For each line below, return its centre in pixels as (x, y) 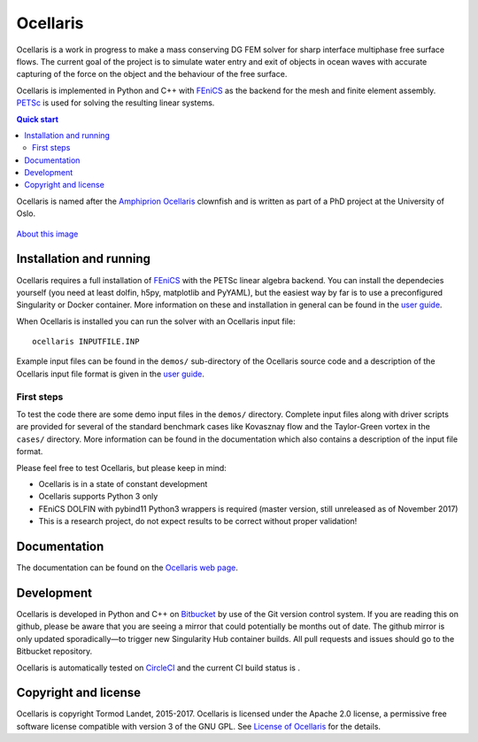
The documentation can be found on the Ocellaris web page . (127, 568)
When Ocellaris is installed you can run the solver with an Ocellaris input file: (156, 321)
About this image (47, 234)
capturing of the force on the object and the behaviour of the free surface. (152, 74)
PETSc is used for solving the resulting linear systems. (116, 103)
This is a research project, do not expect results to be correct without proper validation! (198, 522)
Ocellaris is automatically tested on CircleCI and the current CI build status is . (158, 668)
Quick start (38, 119)
